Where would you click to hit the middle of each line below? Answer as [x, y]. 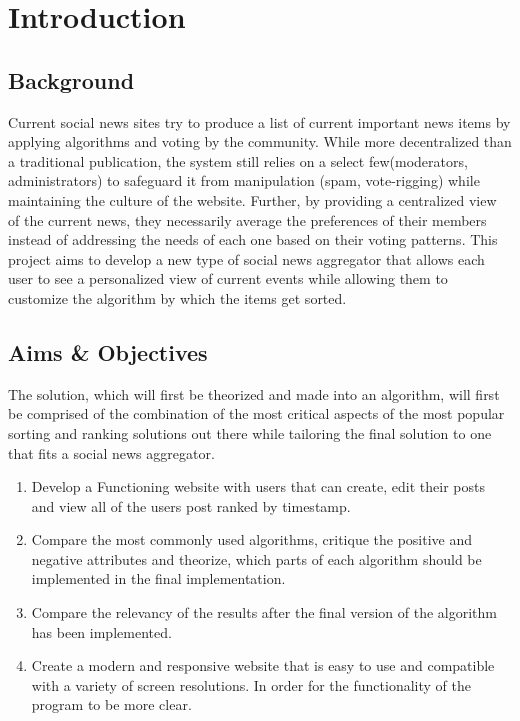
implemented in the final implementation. [158, 578]
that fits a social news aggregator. [111, 452]
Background [71, 79]
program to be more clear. [111, 704]
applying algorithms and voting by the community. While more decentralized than [260, 141]
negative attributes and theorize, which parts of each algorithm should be [256, 558]
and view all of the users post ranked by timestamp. [191, 505]
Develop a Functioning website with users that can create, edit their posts [258, 486]
